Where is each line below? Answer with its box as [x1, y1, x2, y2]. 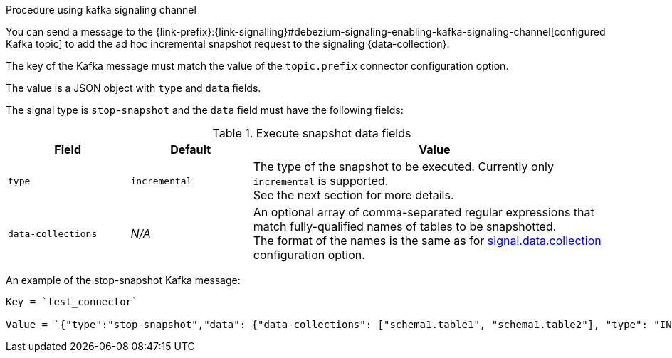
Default [170, 142, 211, 157]
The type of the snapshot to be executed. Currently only [253, 159, 555, 174]
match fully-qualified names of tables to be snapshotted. [253, 219, 557, 233]
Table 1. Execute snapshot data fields [212, 126, 411, 140]
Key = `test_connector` [6, 296, 138, 307]
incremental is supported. [253, 174, 389, 188]
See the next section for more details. [253, 188, 454, 202]
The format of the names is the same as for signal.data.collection [253, 233, 602, 248]
